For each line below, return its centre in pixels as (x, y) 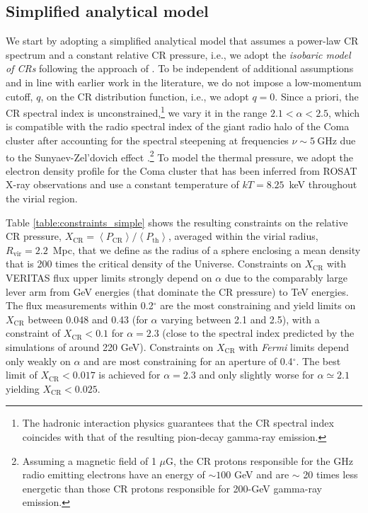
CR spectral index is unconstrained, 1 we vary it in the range (137, 111)
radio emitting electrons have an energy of (114, 474)
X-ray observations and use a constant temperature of (122, 184)
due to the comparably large (286, 278)
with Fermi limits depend (294, 346)
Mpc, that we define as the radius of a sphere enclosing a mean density (207, 249)
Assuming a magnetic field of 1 (89, 460)
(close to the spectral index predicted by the (258, 333)
